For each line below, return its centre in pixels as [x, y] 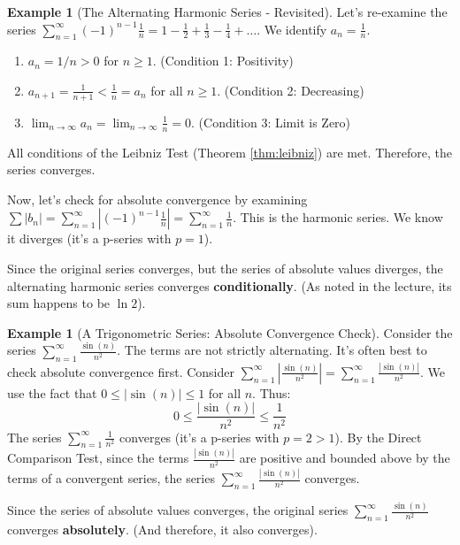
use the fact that [52, 392]
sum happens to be [59, 303]
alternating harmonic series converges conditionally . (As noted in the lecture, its [230, 285]
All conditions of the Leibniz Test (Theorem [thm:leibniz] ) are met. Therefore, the [230, 152]
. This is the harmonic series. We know [338, 217]
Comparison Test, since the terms [98, 458]
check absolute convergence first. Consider [121, 371]
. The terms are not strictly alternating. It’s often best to [272, 350]
